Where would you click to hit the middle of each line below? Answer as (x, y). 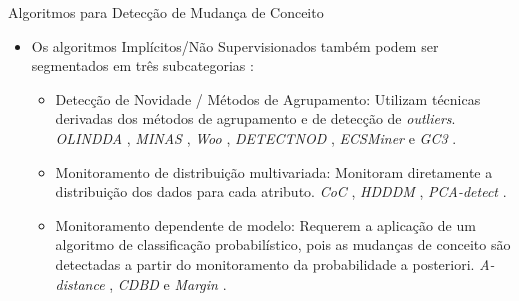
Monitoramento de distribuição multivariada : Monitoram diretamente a (274, 171)
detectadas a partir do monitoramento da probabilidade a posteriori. (265, 263)
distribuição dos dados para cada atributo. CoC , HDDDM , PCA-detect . (281, 191)
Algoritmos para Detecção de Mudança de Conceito (166, 12)
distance (80, 283)
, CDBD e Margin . (168, 283)
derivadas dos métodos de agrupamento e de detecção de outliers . (255, 118)
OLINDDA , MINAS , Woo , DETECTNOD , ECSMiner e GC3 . (256, 137)
